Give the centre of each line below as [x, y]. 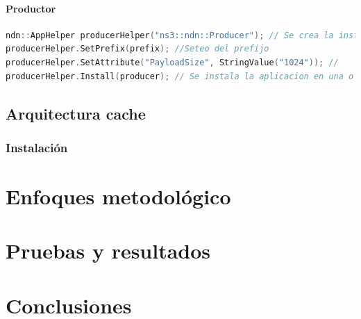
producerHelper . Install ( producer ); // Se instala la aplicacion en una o [180, 76]
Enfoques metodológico [118, 196]
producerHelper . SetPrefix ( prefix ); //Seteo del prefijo [137, 49]
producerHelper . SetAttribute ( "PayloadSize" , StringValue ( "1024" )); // [172, 62]
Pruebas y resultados [108, 251]
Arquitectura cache [76, 113]
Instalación [37, 147]
